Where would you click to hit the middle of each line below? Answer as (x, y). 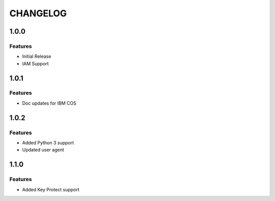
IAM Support (35, 63)
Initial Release (37, 57)
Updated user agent (43, 150)
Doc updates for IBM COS (49, 103)
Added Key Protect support (51, 189)
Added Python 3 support (48, 143)
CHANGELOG (38, 13)
